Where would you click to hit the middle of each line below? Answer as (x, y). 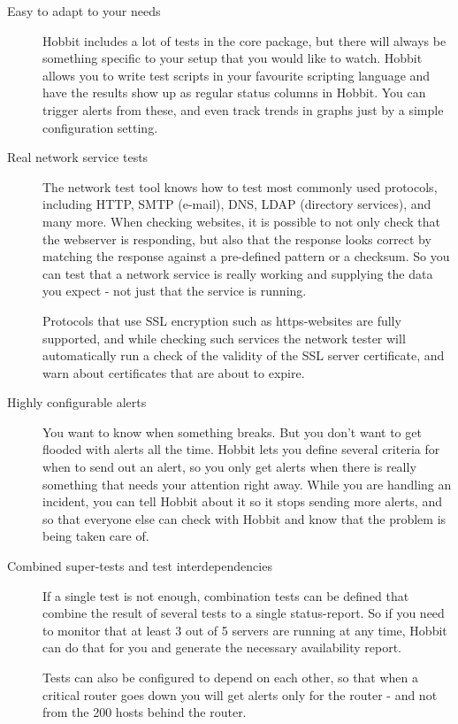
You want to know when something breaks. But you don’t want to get (232, 431)
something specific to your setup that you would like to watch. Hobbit (233, 58)
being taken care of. (96, 536)
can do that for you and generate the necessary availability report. (222, 647)
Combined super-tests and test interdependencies (140, 566)
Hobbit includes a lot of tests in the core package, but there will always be (244, 40)
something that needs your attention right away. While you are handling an (247, 484)
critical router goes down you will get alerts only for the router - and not (240, 694)
